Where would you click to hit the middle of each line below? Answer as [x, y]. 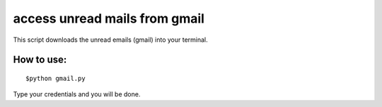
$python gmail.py [56, 78]
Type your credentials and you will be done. [77, 94]
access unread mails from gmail [109, 18]
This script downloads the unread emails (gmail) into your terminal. [110, 40]
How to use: [40, 60]
